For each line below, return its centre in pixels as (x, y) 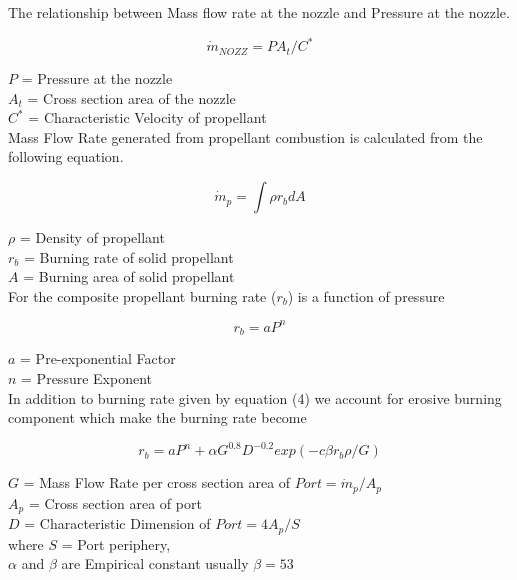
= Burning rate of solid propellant (128, 256)
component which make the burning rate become (157, 417)
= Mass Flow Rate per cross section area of (157, 482)
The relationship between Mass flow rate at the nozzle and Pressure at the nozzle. (259, 12)
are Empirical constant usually (155, 563)
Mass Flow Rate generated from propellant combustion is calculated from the (245, 136)
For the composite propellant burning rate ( (142, 295)
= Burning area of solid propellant (129, 276)
